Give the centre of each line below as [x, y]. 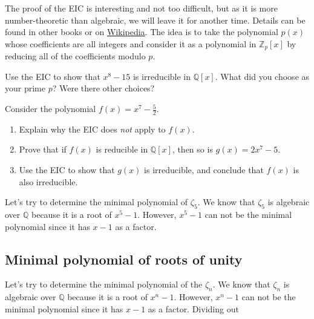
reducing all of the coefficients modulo [75, 56]
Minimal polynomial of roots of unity [124, 259]
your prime [25, 88]
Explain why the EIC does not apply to [92, 129]
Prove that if [43, 149]
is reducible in [122, 149]
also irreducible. [48, 181]
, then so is [192, 149]
